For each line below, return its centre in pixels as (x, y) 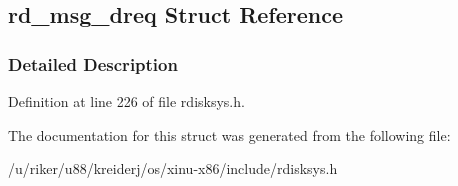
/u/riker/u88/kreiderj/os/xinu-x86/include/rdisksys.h (173, 168)
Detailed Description (93, 63)
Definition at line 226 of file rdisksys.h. (126, 101)
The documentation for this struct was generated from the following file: (229, 134)
